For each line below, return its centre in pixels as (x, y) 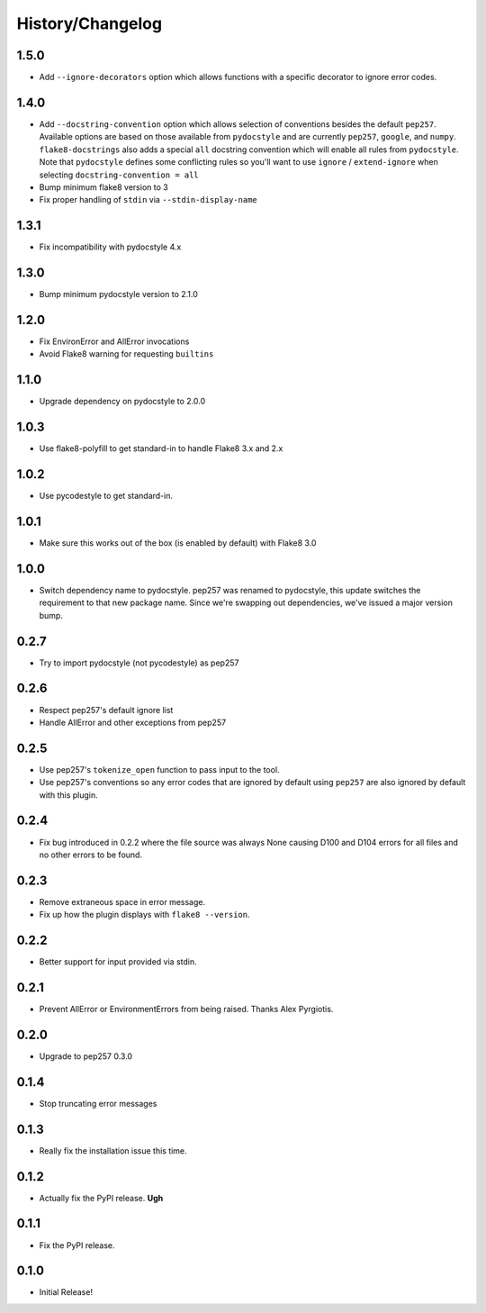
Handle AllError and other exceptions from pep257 (133, 722)
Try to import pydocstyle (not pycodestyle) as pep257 (139, 663)
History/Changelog (89, 23)
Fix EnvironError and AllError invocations (114, 341)
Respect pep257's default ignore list (106, 710)
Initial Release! (66, 1292)
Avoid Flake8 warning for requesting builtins (126, 354)
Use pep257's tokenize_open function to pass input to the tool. (159, 769)
